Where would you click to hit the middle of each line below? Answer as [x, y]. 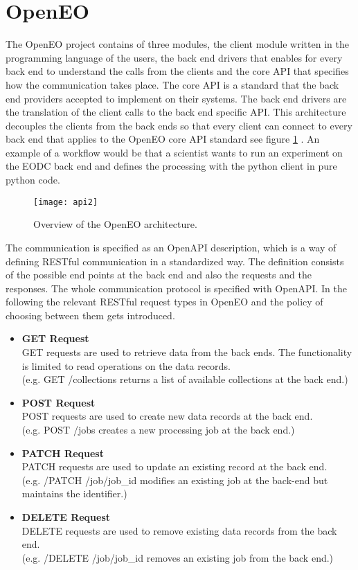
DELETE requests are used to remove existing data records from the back [179, 530]
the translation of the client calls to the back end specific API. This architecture [176, 112]
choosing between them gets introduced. [90, 315]
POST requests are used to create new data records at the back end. [167, 416]
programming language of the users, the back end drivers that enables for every [174, 57]
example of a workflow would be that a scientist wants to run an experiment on [174, 152]
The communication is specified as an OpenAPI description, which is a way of [171, 247]
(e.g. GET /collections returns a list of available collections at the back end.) [185, 379]
